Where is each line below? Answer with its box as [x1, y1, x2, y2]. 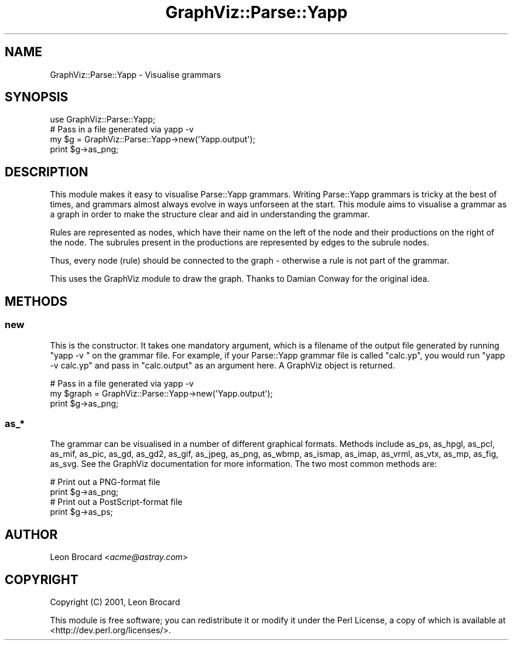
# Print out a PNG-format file [50, 477, 160, 487]
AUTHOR [5, 527, 58, 542]
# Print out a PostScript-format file [50, 497, 183, 507]
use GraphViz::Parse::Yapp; [50, 114, 156, 125]
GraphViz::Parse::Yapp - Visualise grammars [50, 69, 221, 80]
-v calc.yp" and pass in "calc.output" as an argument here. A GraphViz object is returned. [50, 360, 395, 370]
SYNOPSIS [5, 90, 69, 105]
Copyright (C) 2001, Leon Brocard [50, 596, 180, 607]
